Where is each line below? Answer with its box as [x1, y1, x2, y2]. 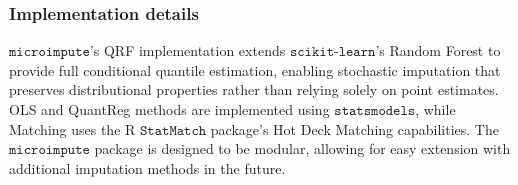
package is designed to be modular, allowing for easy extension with [94, 138, 511, 159]
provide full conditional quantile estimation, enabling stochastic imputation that [9, 59, 501, 80]
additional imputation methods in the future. [9, 157, 286, 178]
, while [415, 99, 456, 119]
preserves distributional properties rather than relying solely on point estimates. [9, 79, 499, 100]
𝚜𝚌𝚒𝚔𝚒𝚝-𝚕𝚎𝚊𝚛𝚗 [289, 45, 376, 60]
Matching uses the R [9, 118, 136, 139]
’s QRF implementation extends [89, 40, 286, 61]
